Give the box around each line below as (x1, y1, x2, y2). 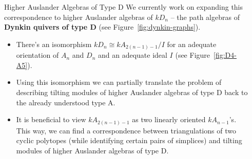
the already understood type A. (16, 97, 115, 107)
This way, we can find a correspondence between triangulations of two (16, 125, 236, 135)
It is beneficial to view (16, 114, 86, 125)
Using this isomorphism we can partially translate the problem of (16, 77, 222, 87)
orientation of (16, 50, 59, 60)
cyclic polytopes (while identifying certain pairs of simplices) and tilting (16, 135, 242, 146)
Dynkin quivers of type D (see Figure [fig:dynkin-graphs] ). (4, 21, 201, 32)
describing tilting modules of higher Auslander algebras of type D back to (16, 87, 248, 98)
